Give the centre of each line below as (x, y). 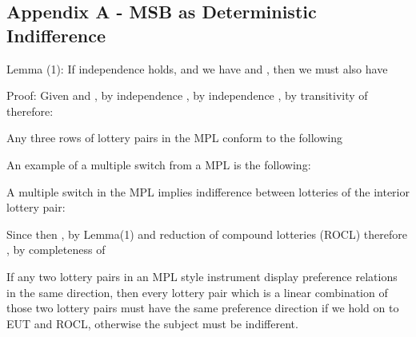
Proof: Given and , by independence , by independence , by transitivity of (187, 95)
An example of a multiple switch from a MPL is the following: (159, 164)
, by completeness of (56, 250)
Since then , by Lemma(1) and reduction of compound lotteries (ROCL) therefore (207, 234)
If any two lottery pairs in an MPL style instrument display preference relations (202, 276)
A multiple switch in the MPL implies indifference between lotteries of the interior (208, 191)
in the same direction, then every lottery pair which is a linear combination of (197, 292)
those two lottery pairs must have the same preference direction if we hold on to (203, 308)
